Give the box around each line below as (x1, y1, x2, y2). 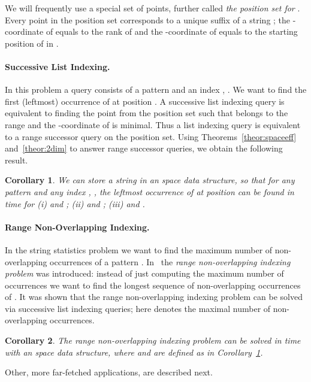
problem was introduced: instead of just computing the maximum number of (5, 267, 284, 280)
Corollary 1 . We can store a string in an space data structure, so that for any (5, 174, 295, 186)
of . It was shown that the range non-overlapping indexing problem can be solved (5, 290, 303, 303)
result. (5, 153, 28, 166)
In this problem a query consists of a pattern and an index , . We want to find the (5, 83, 307, 96)
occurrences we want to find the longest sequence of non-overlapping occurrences (5, 278, 301, 291)
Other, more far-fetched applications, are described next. (5, 366, 213, 378)
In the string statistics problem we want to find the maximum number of (5, 243, 273, 256)
